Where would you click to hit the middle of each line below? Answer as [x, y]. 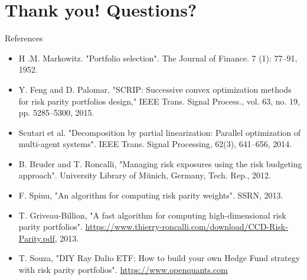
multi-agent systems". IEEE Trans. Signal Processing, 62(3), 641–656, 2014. [155, 144]
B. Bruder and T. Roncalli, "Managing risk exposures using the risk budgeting [160, 163]
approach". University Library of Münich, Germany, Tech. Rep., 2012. [145, 175]
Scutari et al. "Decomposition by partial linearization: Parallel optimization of [160, 132]
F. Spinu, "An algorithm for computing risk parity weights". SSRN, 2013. [151, 195]
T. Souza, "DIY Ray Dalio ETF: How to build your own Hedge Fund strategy [159, 258]
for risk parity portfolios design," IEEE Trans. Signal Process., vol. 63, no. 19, [159, 101]
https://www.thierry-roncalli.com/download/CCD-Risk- [187, 227]
